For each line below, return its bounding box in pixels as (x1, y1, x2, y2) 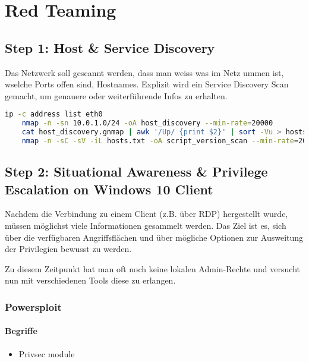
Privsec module (18, 347, 75, 360)
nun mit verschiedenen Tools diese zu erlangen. (5, 274, 176, 287)
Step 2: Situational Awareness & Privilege (5, 162, 268, 181)
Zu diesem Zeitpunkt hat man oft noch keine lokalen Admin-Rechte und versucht (5, 262, 300, 275)
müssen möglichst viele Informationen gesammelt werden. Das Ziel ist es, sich (5, 219, 286, 232)
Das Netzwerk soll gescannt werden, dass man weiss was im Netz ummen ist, (5, 66, 284, 78)
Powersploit (5, 299, 62, 314)
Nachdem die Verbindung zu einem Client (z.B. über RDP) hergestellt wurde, (5, 207, 288, 220)
